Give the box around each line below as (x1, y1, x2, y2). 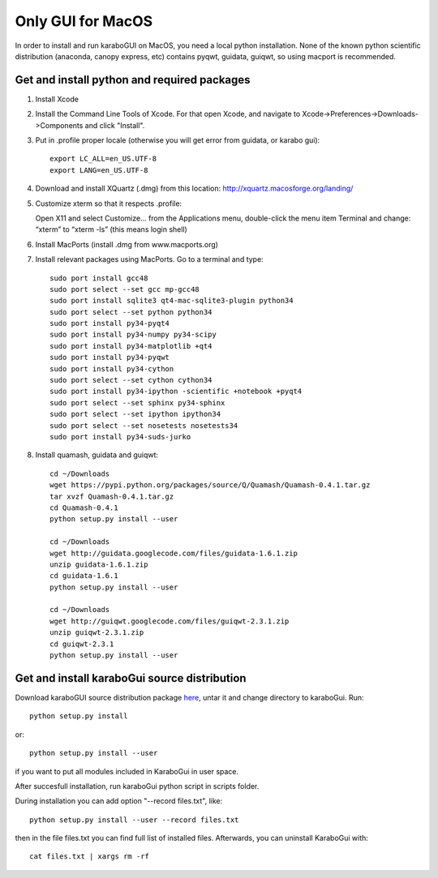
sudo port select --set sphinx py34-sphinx (49, 398, 225, 407)
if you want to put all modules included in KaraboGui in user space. (15, 766, 239, 776)
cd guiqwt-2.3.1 (49, 639, 114, 649)
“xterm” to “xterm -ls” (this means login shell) (35, 225, 188, 234)
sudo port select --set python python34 (49, 307, 213, 316)
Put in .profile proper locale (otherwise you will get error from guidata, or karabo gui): (35, 135, 320, 145)
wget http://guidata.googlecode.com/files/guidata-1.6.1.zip (49, 548, 298, 558)
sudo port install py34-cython (49, 364, 174, 373)
